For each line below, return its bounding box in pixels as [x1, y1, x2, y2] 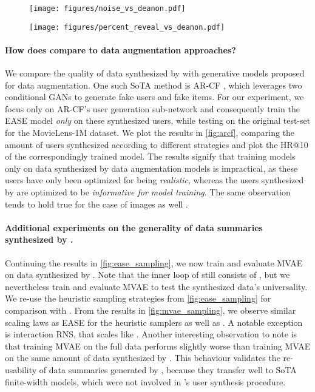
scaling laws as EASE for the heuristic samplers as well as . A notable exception [5, 316, 303, 328]
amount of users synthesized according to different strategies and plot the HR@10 [5, 138, 308, 150]
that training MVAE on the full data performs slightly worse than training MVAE [5, 339, 311, 352]
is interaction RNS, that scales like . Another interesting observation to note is [5, 328, 297, 340]
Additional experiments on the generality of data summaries [5, 221, 263, 234]
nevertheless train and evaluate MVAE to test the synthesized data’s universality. [5, 280, 308, 292]
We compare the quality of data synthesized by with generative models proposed [5, 67, 305, 79]
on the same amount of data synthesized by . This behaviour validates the [5, 351, 280, 364]
